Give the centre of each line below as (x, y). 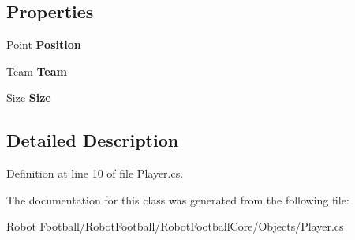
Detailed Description (93, 140)
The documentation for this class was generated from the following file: (178, 199)
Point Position (44, 45)
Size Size (29, 97)
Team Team (37, 71)
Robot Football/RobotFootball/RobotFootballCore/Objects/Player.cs (175, 226)
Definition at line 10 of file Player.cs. (95, 173)
